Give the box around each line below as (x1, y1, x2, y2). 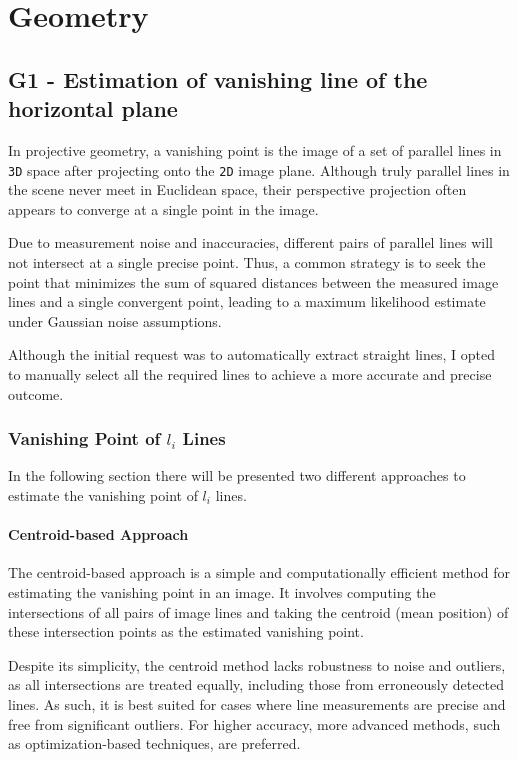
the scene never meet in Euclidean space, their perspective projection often (8, 179, 467, 200)
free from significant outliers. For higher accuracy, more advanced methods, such (8, 713, 501, 734)
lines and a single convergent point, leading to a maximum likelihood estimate (8, 291, 486, 312)
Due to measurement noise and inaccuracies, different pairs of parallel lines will (8, 232, 493, 253)
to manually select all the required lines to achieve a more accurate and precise (8, 363, 492, 384)
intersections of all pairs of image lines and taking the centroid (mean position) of (8, 601, 509, 622)
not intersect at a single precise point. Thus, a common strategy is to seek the (8, 252, 486, 272)
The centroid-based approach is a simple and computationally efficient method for (8, 562, 511, 583)
